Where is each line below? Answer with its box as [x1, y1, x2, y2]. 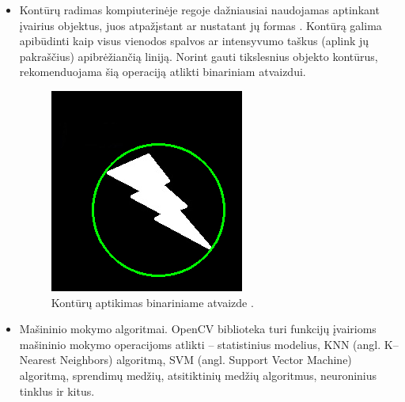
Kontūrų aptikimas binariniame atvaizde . [51, 294, 254, 310]
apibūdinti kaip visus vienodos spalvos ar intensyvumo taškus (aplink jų [19, 32, 369, 49]
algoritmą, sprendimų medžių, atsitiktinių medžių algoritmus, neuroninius [19, 366, 377, 383]
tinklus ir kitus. [19, 382, 95, 399]
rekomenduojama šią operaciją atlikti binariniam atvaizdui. [19, 63, 306, 80]
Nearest [19, 351, 57, 368]
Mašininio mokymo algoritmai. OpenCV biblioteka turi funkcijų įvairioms [19, 320, 377, 337]
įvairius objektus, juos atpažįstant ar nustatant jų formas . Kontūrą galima [19, 17, 382, 33]
